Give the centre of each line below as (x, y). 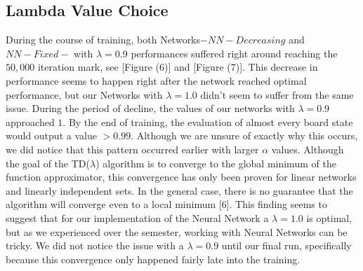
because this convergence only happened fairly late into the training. (153, 259)
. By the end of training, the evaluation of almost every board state (208, 121)
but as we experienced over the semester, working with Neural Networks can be (177, 231)
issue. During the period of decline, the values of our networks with (150, 108)
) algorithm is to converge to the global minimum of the (216, 163)
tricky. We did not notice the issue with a (95, 245)
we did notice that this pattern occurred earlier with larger (132, 149)
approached (30, 121)
